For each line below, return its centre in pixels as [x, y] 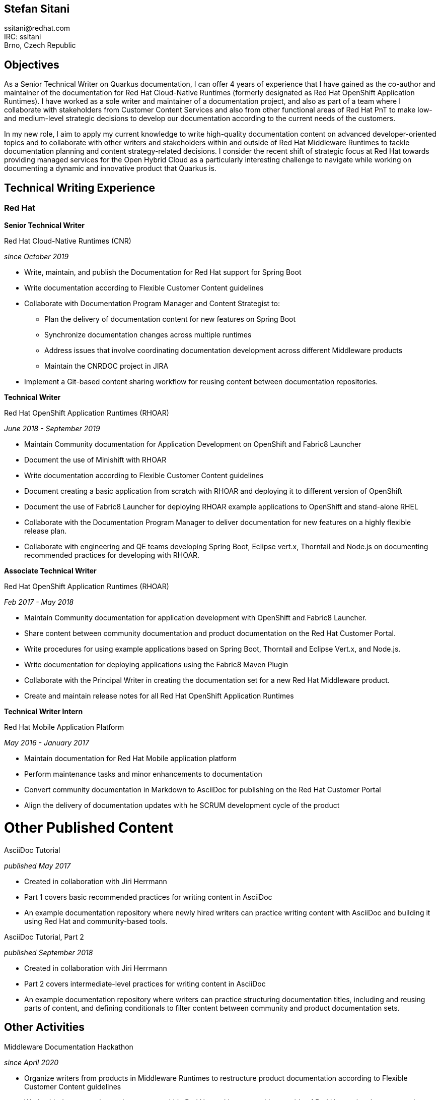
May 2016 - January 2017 [47, 743]
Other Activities [44, 1027]
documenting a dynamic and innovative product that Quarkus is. [110, 168]
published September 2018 [49, 952]
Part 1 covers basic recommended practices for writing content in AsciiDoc [148, 897]
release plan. [46, 531]
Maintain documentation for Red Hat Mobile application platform [130, 759]
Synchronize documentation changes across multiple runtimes [148, 335]
